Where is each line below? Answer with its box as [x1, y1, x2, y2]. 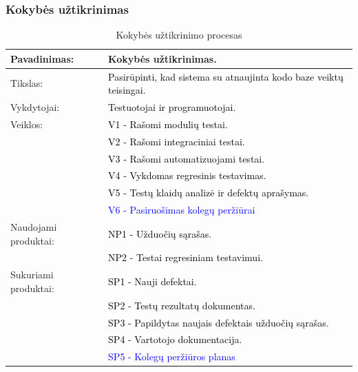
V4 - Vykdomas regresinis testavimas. [108, 168, 266, 183]
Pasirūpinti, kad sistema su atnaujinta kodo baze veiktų [108, 69, 344, 83]
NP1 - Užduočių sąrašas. [108, 226, 212, 240]
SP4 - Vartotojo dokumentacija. [108, 332, 242, 347]
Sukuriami [10, 267, 54, 282]
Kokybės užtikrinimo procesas [116, 28, 242, 42]
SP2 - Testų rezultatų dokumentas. [108, 298, 255, 312]
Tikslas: [10, 76, 43, 90]
